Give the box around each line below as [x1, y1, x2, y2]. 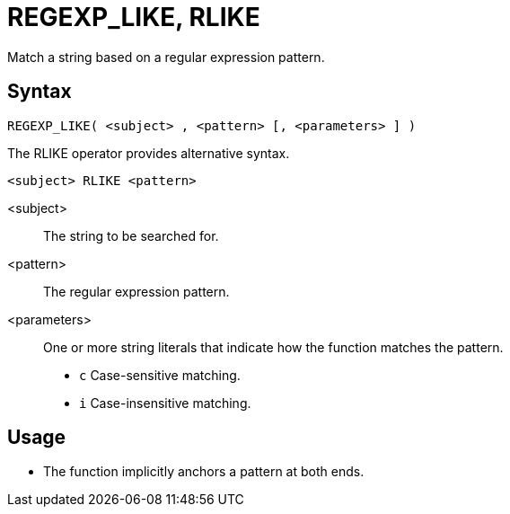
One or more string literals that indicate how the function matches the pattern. [43, 339, 504, 355]
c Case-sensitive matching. [79, 367, 241, 383]
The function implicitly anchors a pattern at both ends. [43, 464, 365, 480]
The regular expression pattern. [43, 283, 230, 299]
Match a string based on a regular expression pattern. [7, 49, 325, 65]
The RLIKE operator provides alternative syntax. [7, 145, 290, 161]
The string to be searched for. [43, 227, 219, 244]
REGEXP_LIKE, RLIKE [7, 2, 260, 32]
